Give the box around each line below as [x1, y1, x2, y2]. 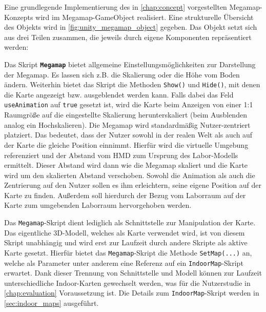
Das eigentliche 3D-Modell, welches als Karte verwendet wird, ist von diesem [4, 227, 245, 238]
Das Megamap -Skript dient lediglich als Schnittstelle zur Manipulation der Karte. [4, 217, 256, 228]
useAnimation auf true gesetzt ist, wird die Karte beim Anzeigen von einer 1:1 [4, 99, 253, 110]
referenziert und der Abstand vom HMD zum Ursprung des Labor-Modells [4, 149, 238, 160]
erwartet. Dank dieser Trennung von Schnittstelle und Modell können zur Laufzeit [4, 267, 262, 278]
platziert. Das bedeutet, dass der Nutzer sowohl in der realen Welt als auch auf [4, 129, 253, 140]
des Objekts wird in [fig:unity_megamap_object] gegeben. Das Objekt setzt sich [4, 22, 257, 32]
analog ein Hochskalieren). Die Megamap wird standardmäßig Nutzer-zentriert [4, 119, 251, 130]
